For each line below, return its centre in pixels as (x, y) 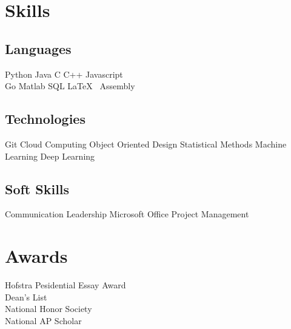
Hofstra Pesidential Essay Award (65, 285)
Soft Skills (37, 188)
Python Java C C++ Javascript (64, 74)
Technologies (45, 119)
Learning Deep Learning (50, 156)
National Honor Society (48, 309)
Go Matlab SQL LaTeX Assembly (70, 86)
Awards (36, 256)
